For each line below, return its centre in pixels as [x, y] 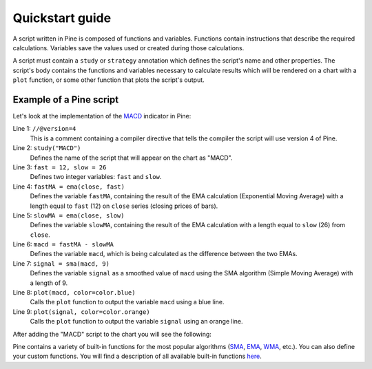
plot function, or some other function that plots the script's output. [108, 80]
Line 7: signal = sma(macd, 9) [61, 263]
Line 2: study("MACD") [47, 148]
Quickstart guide [62, 18]
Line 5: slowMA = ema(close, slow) [69, 215]
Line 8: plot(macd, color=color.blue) [74, 293]
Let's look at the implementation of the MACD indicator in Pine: [102, 116]
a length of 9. [49, 283]
